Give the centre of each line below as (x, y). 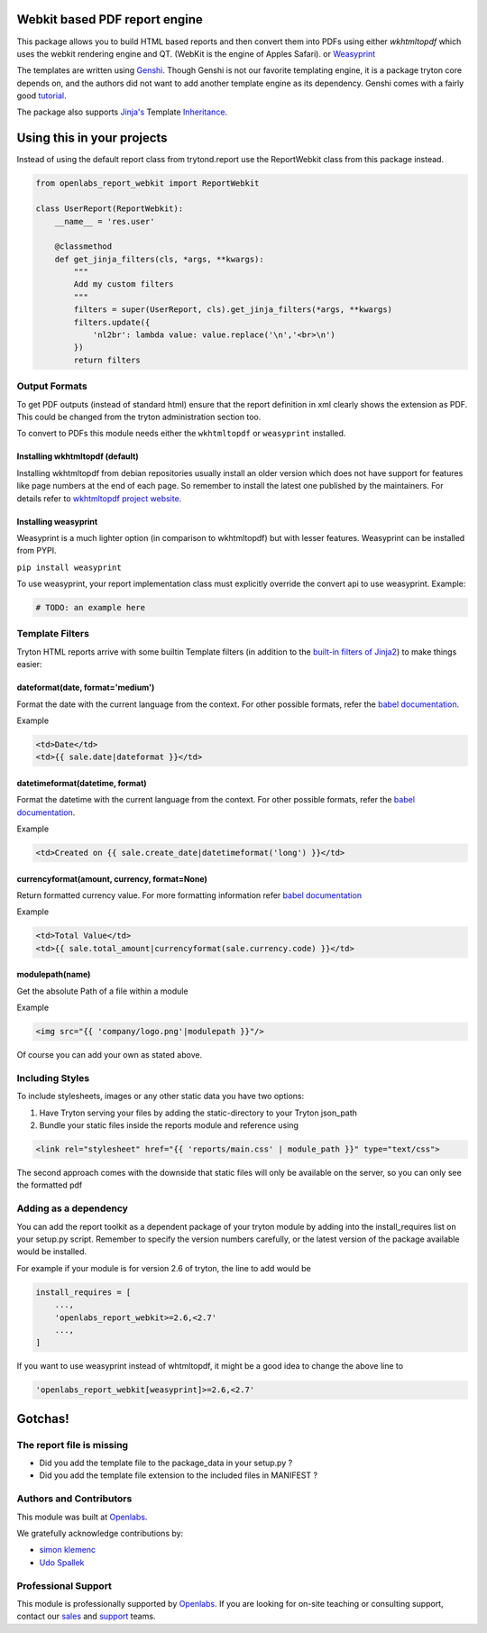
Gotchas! (43, 1419)
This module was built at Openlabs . (82, 1517)
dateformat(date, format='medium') (86, 688)
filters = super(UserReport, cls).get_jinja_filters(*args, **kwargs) (233, 310)
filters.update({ (112, 322)
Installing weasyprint (57, 521)
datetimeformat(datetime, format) (82, 783)
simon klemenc (68, 1550)
